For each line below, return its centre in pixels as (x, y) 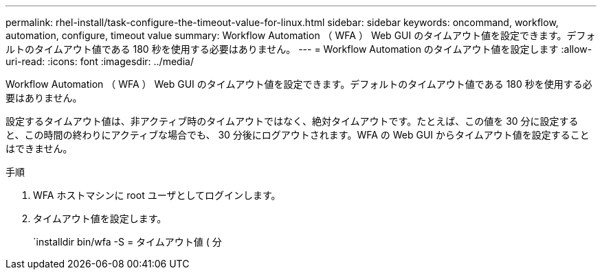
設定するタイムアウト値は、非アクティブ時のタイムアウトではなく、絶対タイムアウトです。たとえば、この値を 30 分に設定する (292, 121)
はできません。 (39, 148)
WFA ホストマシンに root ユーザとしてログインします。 (157, 195)
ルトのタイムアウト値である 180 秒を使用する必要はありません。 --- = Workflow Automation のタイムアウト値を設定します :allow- (299, 49)
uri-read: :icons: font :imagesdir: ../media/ (100, 61)
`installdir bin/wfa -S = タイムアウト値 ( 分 (127, 242)
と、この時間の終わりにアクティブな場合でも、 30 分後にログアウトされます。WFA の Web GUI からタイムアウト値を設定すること (298, 135)
